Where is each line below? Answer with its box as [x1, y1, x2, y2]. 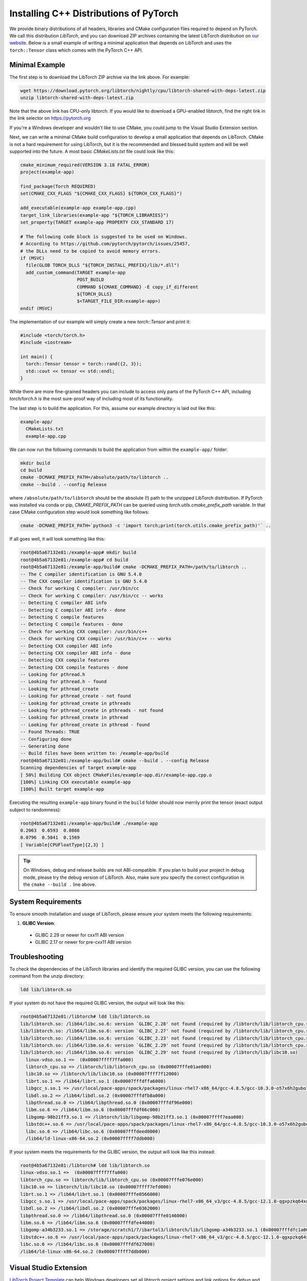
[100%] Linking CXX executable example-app [20, 779, 131, 785]
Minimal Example [9, 60, 65, 69]
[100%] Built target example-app [20, 787, 104, 792]
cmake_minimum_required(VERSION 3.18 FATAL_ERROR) [20, 162, 150, 168]
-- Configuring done [20, 736, 72, 742]
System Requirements [9, 897, 82, 906]
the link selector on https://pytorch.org [9, 115, 91, 121]
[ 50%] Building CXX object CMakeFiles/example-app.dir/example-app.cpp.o [20, 772, 212, 778]
